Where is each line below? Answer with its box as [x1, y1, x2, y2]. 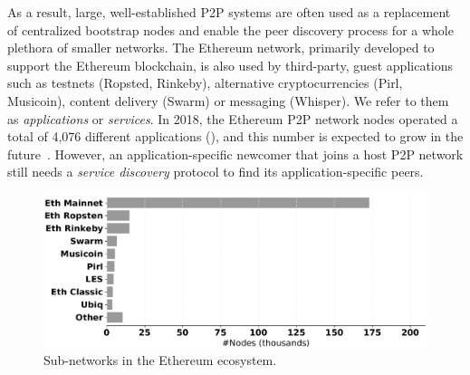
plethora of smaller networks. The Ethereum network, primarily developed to [7, 38, 435, 57]
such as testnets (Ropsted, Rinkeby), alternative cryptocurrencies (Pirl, [7, 73, 403, 92]
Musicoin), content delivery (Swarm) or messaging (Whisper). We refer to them [7, 91, 449, 110]
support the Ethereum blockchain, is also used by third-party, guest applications [7, 55, 454, 74]
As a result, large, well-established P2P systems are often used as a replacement [7, 3, 451, 21]
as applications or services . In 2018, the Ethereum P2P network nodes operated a [7, 109, 458, 128]
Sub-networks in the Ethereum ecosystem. [43, 350, 277, 369]
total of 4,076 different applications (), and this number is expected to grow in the [7, 127, 464, 146]
